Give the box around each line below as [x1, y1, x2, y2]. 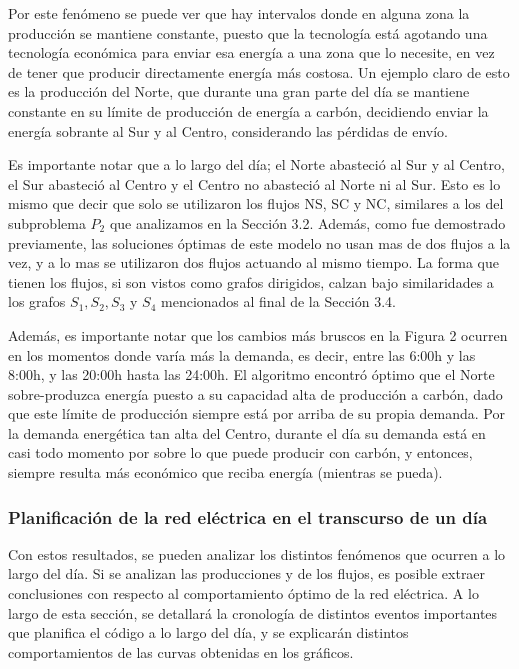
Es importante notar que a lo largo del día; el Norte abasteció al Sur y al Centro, [8, 154, 505, 175]
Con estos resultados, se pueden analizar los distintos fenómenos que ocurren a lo [8, 543, 506, 564]
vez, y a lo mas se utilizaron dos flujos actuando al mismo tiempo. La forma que [8, 252, 500, 273]
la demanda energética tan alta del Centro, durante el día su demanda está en [8, 422, 486, 443]
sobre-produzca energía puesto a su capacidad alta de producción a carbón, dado [8, 383, 503, 404]
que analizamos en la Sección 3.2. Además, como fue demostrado [109, 212, 506, 233]
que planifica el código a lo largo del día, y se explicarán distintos [8, 622, 409, 643]
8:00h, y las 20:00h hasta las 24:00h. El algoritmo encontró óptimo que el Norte [8, 364, 495, 385]
